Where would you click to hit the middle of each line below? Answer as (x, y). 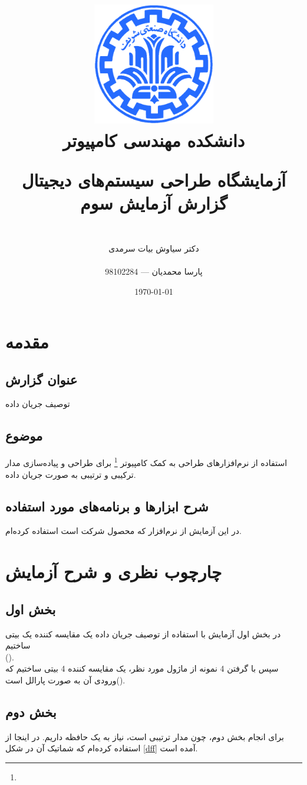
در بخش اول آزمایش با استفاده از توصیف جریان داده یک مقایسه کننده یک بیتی (143, 633)
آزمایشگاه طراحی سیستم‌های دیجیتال (154, 179)
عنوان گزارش (42, 379)
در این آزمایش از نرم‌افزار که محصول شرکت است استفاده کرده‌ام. (123, 531)
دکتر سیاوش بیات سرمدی (154, 248)
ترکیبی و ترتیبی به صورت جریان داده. (71, 474)
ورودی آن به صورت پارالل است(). (65, 680)
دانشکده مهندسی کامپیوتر (154, 140)
